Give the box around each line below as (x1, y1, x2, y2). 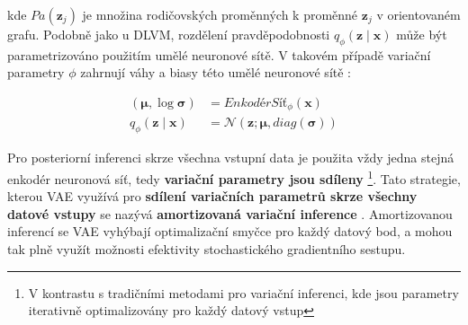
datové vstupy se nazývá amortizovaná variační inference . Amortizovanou (7, 204, 453, 223)
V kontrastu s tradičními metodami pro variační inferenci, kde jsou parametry (28, 283, 459, 302)
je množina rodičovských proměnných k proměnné (82, 5, 358, 23)
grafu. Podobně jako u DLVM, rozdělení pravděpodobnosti (7, 25, 330, 43)
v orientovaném (376, 5, 461, 23)
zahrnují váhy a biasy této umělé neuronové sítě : (80, 63, 352, 82)
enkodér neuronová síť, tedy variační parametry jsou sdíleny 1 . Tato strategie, (7, 166, 461, 188)
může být (396, 25, 447, 43)
